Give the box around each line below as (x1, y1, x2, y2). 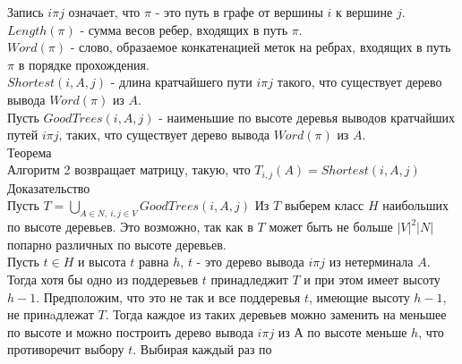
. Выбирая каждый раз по (133, 340, 272, 359)
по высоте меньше (307, 322, 407, 341)
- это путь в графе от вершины (155, 3, 323, 21)
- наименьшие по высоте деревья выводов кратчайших (158, 107, 456, 126)
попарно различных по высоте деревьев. (7, 234, 227, 253)
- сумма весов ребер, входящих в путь (80, 20, 288, 38)
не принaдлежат (7, 305, 94, 324)
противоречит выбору (7, 340, 124, 359)
